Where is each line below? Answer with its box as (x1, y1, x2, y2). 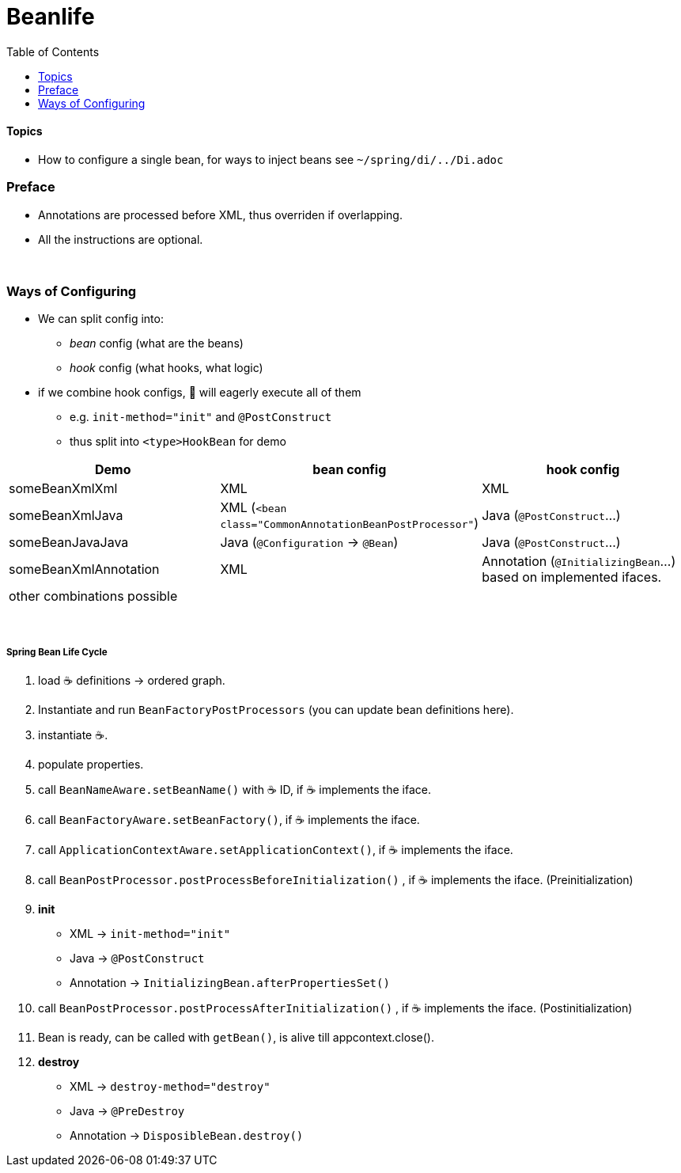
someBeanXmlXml (9, 480, 118, 497)
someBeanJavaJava (9, 534, 129, 551)
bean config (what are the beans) (70, 336, 244, 351)
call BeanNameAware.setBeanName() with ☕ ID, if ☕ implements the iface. (38, 783, 431, 797)
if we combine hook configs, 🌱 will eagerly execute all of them (38, 385, 361, 400)
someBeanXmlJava (9, 507, 123, 524)
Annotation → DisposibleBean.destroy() (70, 1129, 304, 1143)
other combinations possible (9, 588, 178, 605)
